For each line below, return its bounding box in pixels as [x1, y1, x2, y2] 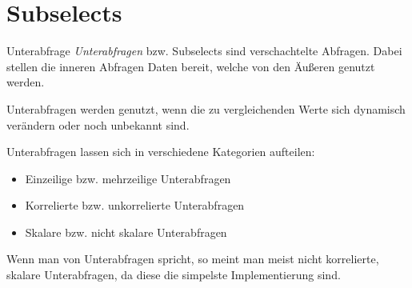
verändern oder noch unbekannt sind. [6, 116, 190, 133]
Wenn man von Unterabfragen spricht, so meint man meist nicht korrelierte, [6, 250, 379, 267]
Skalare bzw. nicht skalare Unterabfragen [25, 223, 227, 240]
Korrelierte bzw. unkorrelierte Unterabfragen [25, 197, 245, 214]
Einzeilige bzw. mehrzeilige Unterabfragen [25, 170, 231, 186]
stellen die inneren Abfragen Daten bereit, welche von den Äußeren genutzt [6, 58, 375, 74]
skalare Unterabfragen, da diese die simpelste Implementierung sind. [6, 266, 341, 283]
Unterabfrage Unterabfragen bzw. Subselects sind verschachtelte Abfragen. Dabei [6, 42, 402, 59]
